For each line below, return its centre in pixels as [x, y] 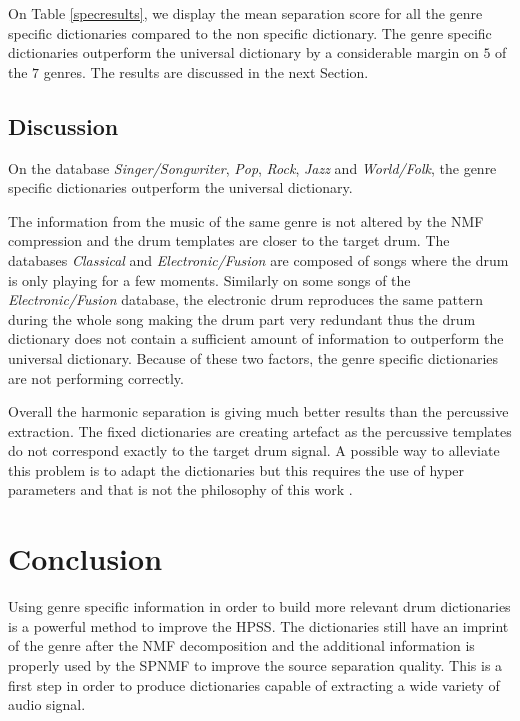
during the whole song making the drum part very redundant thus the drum [242, 318]
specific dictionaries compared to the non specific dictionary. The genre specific [250, 32]
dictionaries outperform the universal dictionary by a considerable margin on [243, 52]
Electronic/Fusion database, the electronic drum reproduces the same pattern [245, 299]
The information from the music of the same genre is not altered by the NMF [246, 220]
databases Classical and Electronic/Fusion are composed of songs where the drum [258, 259]
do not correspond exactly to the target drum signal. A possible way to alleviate [254, 450]
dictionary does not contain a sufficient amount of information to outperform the [256, 338]
